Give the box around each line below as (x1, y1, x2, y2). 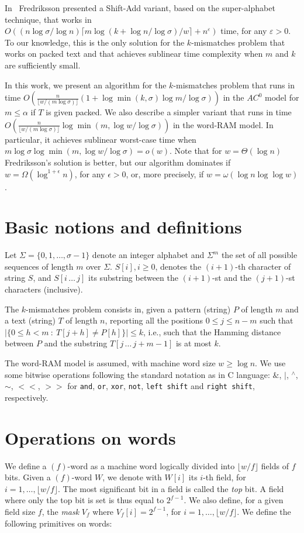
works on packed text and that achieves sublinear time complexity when (5, 47, 263, 60)
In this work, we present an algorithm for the (5, 78, 167, 91)
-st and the (212, 271, 252, 284)
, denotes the (155, 260, 202, 272)
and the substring (44, 337, 108, 349)
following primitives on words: (5, 517, 112, 529)
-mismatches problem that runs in (173, 78, 295, 91)
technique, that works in (5, 13, 92, 25)
